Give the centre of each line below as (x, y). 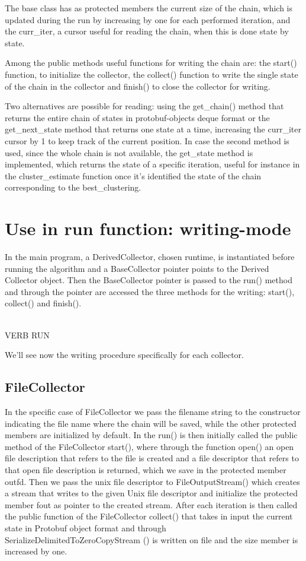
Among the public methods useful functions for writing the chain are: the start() (151, 63)
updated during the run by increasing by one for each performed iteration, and (148, 19)
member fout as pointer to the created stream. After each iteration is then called (151, 504)
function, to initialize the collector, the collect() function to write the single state (152, 74)
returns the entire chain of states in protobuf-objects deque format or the (137, 117)
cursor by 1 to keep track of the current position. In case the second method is (147, 140)
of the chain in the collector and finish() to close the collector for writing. (138, 86)
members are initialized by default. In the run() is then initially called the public (151, 435)
